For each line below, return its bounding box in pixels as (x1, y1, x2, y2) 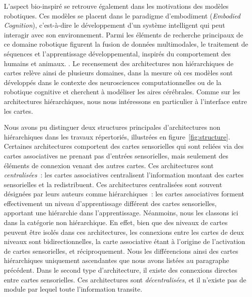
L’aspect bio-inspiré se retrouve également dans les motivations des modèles (4, 1, 229, 11)
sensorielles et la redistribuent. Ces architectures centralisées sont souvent (4, 179, 222, 189)
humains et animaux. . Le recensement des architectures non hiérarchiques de (4, 58, 234, 68)
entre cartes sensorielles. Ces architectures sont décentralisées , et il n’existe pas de (4, 274, 246, 284)
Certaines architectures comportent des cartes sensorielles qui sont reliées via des (4, 141, 244, 151)
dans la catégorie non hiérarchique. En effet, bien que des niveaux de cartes (4, 217, 228, 227)
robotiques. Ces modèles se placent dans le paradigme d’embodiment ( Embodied (4, 10, 240, 20)
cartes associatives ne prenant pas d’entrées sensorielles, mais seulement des (4, 150, 228, 160)
